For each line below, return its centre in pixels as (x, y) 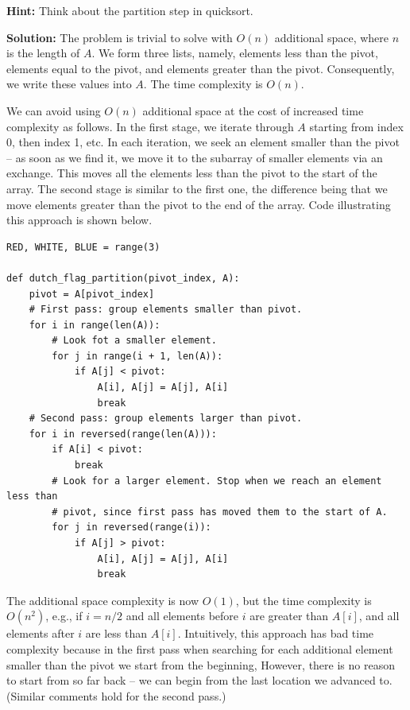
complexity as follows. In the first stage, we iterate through (150, 126)
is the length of (43, 53)
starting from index (356, 126)
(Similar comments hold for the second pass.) (116, 695)
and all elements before (182, 616)
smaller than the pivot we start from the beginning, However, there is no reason (201, 664)
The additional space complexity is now (103, 600)
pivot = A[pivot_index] (92, 294)
